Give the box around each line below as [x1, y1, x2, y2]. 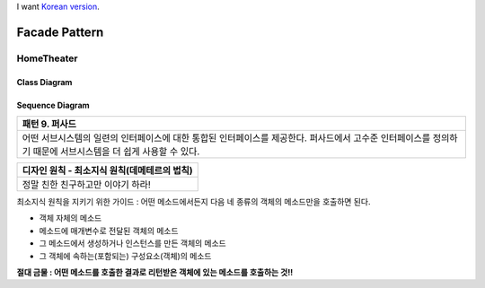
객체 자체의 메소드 [39, 213, 102, 223]
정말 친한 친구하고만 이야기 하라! [22, 178, 152, 190]
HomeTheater [16, 52, 78, 65]
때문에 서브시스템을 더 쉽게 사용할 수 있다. [32, 144, 200, 157]
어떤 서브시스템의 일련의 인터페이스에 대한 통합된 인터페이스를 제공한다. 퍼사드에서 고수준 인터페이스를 [22, 131, 431, 144]
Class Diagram [16, 76, 73, 87]
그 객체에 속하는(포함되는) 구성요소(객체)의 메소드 [39, 250, 212, 261]
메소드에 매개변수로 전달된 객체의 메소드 [39, 225, 179, 236]
